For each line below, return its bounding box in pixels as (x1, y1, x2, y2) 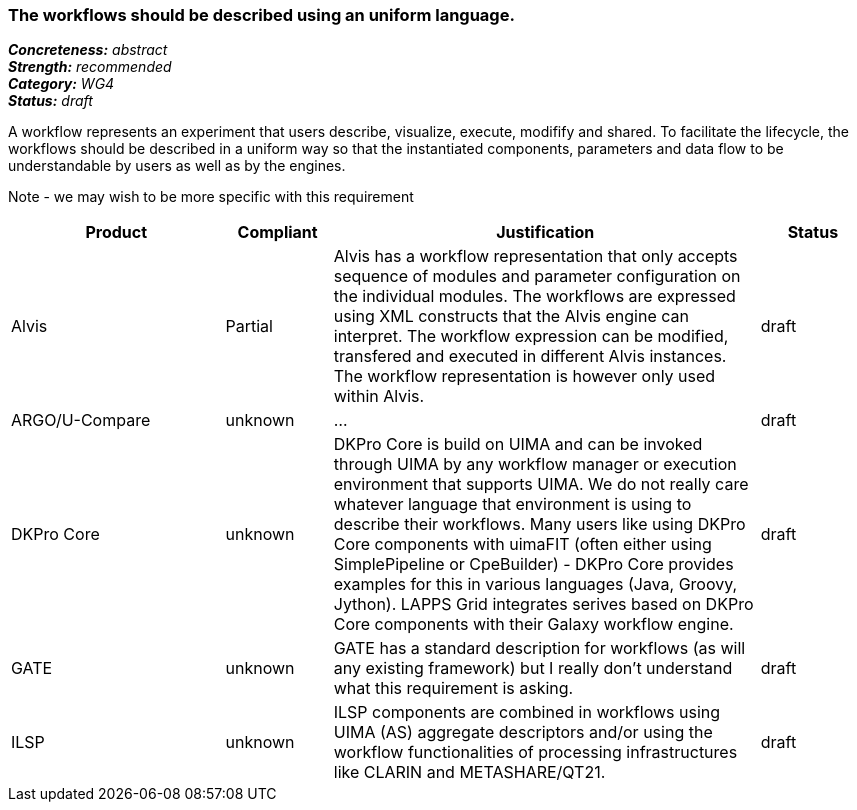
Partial (225, 316, 273, 337)
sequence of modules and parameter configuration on (333, 266, 741, 287)
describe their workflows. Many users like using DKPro (333, 514, 746, 535)
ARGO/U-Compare (11, 410, 151, 431)
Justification (496, 222, 595, 243)
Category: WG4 (8, 75, 115, 93)
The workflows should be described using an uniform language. (8, 5, 515, 25)
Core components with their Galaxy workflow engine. (333, 614, 734, 635)
